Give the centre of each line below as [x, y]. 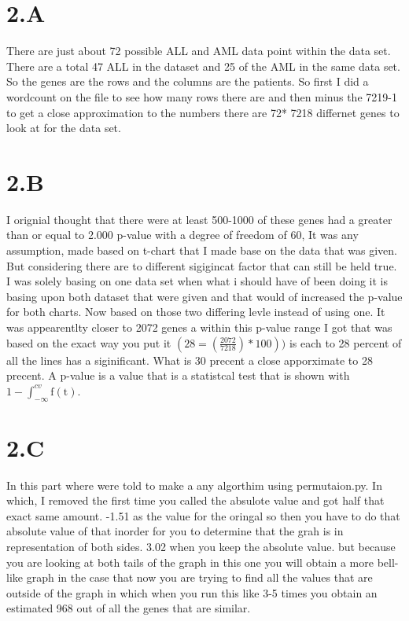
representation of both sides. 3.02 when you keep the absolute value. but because [201, 547]
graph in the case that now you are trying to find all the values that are [199, 577]
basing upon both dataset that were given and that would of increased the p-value [204, 296]
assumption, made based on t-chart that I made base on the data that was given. [202, 250]
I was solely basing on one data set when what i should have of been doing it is [197, 281]
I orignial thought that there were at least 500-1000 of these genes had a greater [199, 219]
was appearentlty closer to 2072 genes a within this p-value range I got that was [199, 327]
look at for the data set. [64, 128]
